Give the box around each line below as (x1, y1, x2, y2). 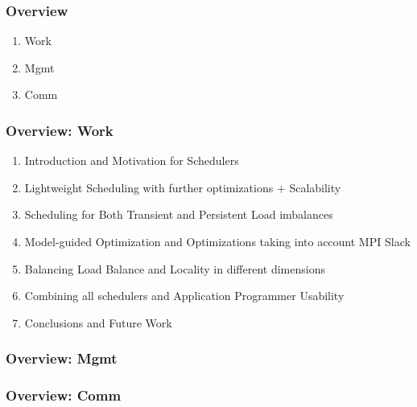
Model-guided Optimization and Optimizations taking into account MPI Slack (24, 233, 411, 249)
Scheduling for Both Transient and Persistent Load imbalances (24, 206, 333, 223)
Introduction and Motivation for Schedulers (24, 152, 239, 169)
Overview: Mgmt (6, 348, 118, 368)
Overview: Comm (6, 385, 122, 405)
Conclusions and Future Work (24, 314, 172, 331)
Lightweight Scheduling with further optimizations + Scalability (24, 179, 341, 195)
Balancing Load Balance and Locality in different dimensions (24, 260, 325, 277)
